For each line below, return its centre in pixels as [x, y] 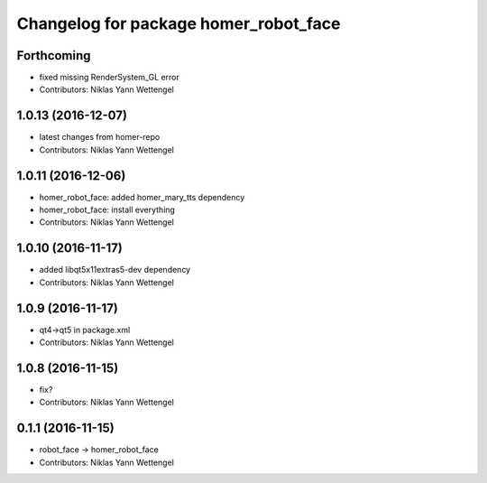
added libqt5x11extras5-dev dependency [115, 270]
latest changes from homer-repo [100, 137]
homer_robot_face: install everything [107, 210]
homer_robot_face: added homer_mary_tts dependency [142, 197]
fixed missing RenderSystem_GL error [110, 78]
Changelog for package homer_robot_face [179, 23]
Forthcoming [54, 56]
